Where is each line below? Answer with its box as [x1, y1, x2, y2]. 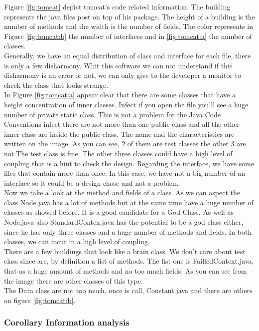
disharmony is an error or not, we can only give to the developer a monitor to [4, 70, 242, 80]
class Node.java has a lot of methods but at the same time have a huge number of [4, 197, 254, 207]
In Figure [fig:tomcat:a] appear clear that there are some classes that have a [4, 89, 236, 100]
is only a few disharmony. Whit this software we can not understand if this [4, 60, 233, 70]
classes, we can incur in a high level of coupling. [4, 236, 150, 247]
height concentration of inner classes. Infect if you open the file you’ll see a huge [4, 99, 249, 109]
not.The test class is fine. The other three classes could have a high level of [4, 148, 233, 158]
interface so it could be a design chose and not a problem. [4, 177, 180, 188]
